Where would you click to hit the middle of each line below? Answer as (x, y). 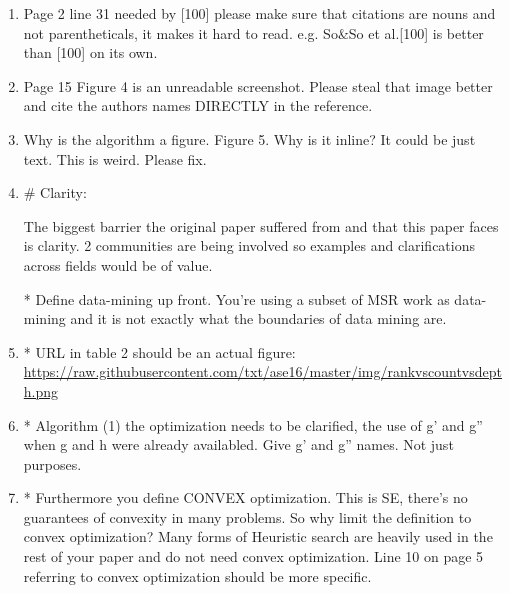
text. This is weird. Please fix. (115, 158)
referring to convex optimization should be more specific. (197, 575)
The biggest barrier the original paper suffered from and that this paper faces (261, 225)
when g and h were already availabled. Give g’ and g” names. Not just (238, 444)
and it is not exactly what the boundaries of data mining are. (258, 318)
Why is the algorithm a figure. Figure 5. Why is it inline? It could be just (249, 138)
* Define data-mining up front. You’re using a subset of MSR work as (236, 298)
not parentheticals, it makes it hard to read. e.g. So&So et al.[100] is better (253, 32)
